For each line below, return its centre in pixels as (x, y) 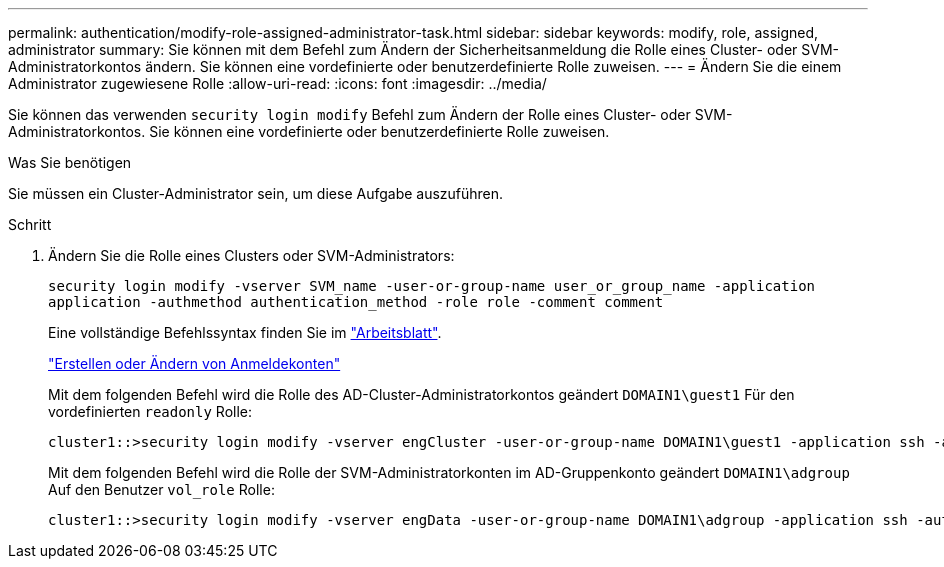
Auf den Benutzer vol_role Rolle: (161, 489)
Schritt (30, 224)
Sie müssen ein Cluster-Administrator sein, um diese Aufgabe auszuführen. (256, 193)
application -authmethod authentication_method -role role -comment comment (356, 302)
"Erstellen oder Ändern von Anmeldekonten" (194, 363)
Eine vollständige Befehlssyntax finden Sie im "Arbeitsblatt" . (245, 332)
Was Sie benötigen (70, 162)
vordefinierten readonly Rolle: (150, 411)
